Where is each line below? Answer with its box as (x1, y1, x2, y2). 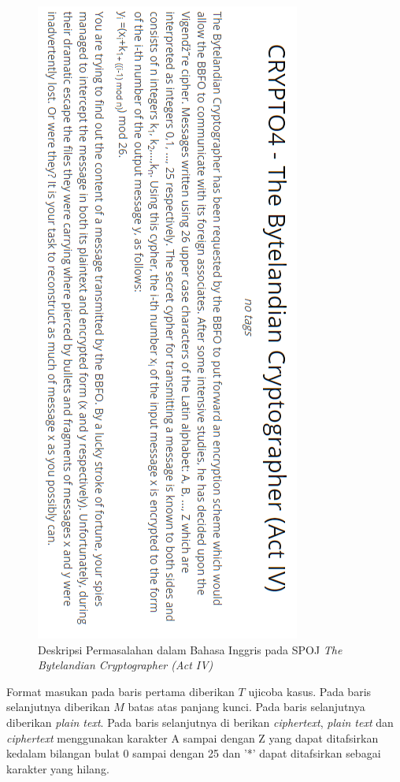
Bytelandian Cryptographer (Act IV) (38, 657, 213, 673)
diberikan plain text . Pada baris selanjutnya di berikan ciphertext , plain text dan (6, 713, 394, 730)
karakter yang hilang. (6, 760, 109, 776)
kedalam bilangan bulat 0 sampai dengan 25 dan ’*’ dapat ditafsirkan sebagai (6, 745, 381, 762)
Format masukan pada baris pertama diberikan (6, 683, 235, 699)
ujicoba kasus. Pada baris (248, 683, 372, 699)
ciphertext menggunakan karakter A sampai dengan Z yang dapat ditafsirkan (6, 729, 379, 746)
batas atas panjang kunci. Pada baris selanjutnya (128, 698, 365, 715)
